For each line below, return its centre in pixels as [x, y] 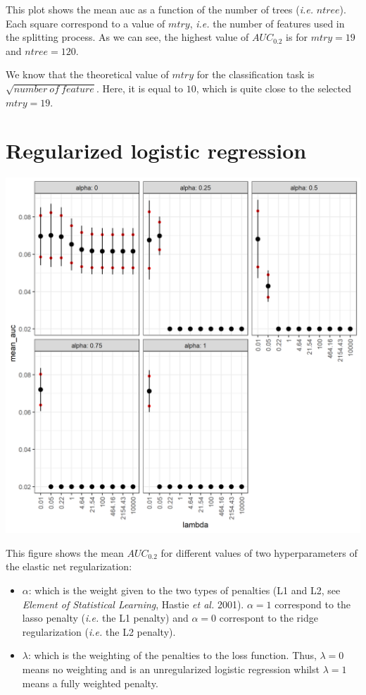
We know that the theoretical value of [87, 74]
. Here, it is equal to [139, 88]
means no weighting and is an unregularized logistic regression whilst [171, 669]
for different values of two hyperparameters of [259, 552]
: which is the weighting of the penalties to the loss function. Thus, [172, 655]
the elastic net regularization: [69, 566]
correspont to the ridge [269, 618]
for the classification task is [255, 74]
